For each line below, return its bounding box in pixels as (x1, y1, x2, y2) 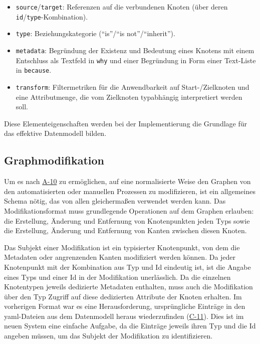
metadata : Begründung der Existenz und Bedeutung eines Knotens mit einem (16, 45, 254, 55)
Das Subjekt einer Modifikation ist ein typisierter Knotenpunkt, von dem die (4, 242, 240, 252)
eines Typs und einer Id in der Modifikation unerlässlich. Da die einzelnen (4, 271, 231, 282)
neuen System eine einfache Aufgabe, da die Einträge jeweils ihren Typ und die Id (4, 320, 256, 331)
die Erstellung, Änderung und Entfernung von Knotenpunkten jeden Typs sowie (4, 215, 250, 226)
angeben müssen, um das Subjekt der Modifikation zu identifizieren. (4, 330, 213, 341)
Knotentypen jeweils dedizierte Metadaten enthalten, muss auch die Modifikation (4, 281, 253, 292)
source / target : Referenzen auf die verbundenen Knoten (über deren (16, 2, 228, 12)
